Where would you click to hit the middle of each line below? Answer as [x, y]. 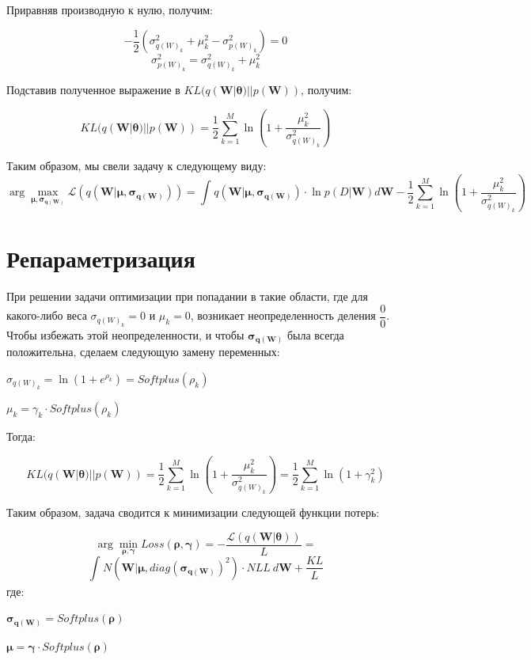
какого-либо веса [47, 315]
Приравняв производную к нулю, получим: [110, 9]
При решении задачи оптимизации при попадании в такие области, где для [187, 296]
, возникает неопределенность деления [283, 315]
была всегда [315, 334]
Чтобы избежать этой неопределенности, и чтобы [125, 334]
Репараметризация [101, 258]
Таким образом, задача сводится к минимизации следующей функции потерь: [193, 512]
